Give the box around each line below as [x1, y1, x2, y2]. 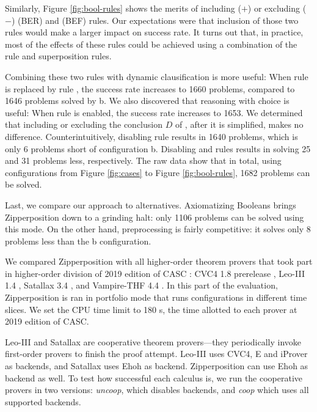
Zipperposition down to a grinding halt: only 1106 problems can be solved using [5, 210, 304, 223]
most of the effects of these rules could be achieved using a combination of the [5, 37, 297, 50]
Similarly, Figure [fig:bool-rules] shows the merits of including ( [5, 2, 241, 14]
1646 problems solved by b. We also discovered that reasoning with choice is [5, 94, 290, 107]
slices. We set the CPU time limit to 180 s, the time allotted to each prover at [5, 303, 297, 315]
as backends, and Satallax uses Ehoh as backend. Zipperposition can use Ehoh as [5, 359, 308, 372]
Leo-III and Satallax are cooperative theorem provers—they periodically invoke [5, 335, 302, 348]
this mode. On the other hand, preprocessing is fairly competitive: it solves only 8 [5, 223, 311, 235]
